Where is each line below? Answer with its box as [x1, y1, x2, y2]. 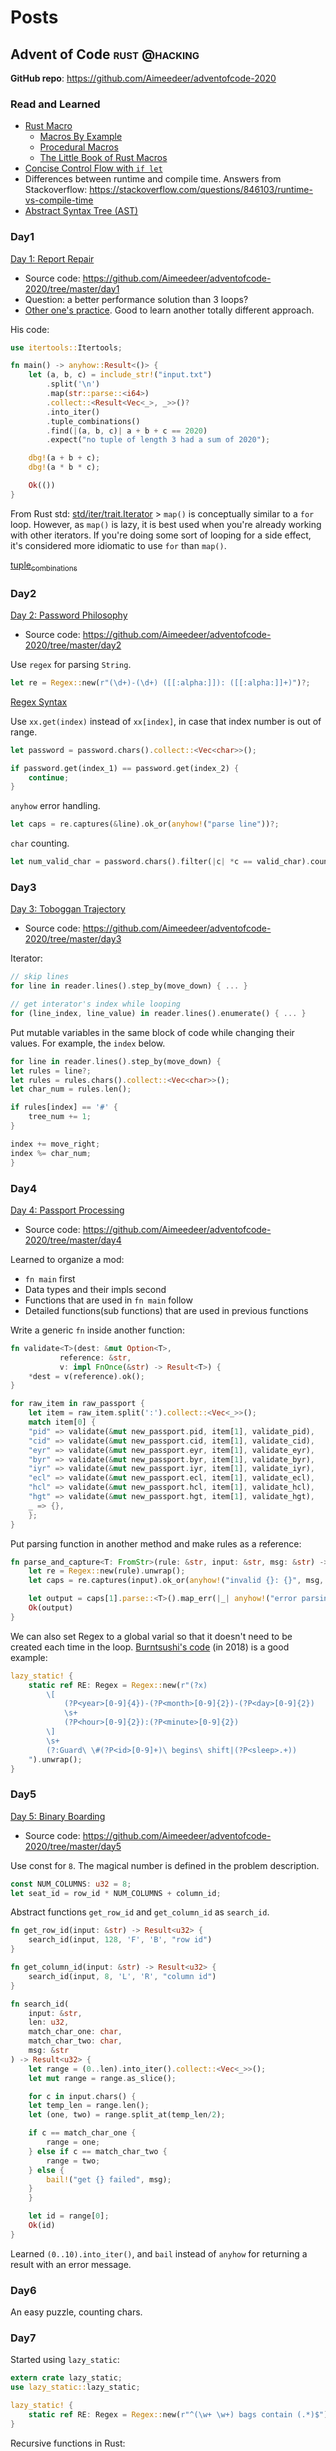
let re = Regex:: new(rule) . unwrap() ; [28, 1566, 186, 1576]
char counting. [10, 837, 70, 850]
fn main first [24, 1272, 76, 1285]
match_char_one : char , [28, 2027, 123, 2037]
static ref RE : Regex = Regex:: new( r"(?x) [28, 1680, 208, 1690]
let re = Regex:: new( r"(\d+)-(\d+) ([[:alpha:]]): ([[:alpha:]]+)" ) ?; [10, 677, 311, 688]
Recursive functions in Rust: [10, 2437, 126, 2449]
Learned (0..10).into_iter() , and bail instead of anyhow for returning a [10, 2247, 308, 2260]
